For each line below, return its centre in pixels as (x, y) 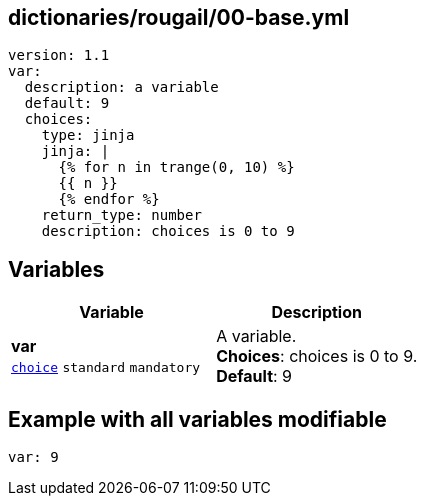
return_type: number (121, 215)
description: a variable (121, 87)
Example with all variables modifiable (197, 419)
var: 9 (33, 457)
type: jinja (88, 135)
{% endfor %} (109, 199)
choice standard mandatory (106, 368)
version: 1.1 (59, 55)
